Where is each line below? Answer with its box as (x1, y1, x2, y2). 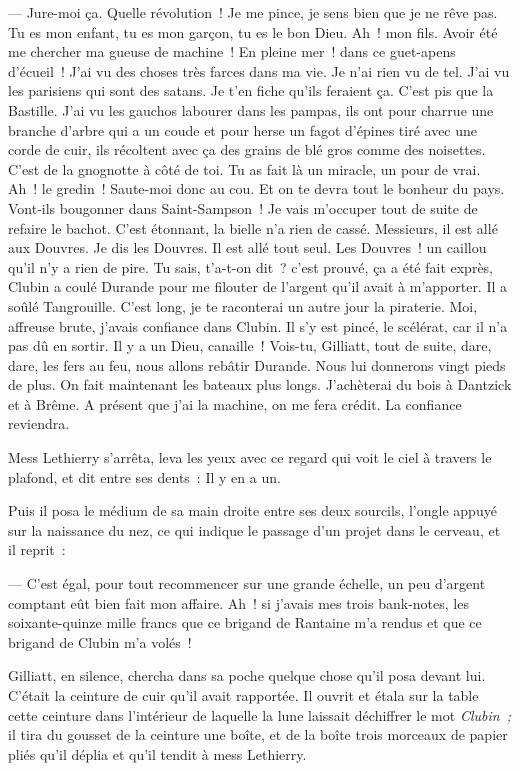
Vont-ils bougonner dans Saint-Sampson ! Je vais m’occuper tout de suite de (8, 197, 478, 218)
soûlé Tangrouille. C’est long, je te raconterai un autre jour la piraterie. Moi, (8, 295, 478, 316)
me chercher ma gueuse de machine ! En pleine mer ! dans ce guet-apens (8, 41, 456, 62)
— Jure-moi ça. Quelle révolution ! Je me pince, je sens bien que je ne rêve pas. (8, 2, 498, 22)
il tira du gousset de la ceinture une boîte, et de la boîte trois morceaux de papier (8, 724, 508, 745)
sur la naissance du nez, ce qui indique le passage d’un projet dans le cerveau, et (8, 519, 501, 540)
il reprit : (8, 539, 66, 560)
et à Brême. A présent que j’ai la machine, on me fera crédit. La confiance (8, 393, 462, 414)
